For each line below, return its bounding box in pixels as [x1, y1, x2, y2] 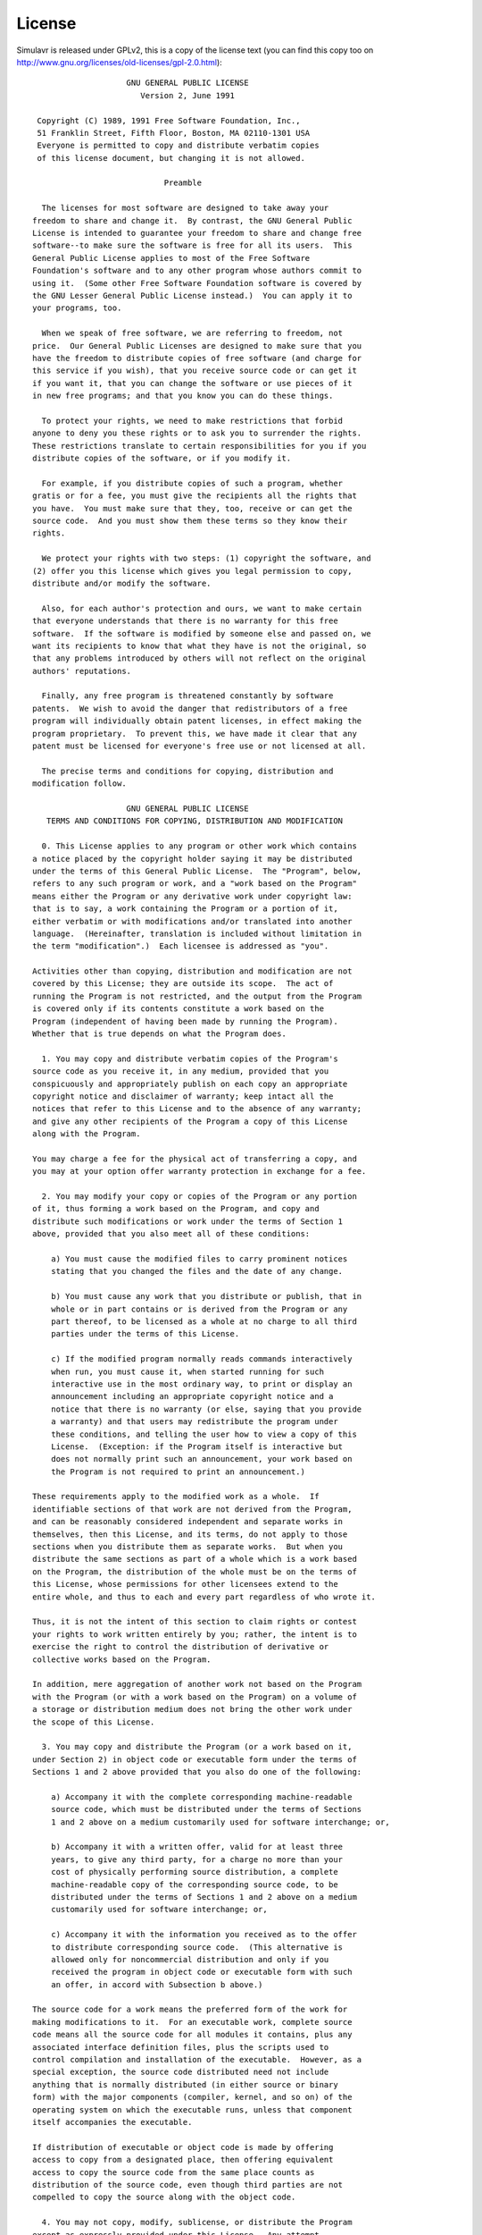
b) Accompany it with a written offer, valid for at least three [50, 1842, 344, 1852]
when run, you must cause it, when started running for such [50, 1366, 325, 1377]
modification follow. [32, 779, 127, 789]
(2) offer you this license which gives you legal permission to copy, [32, 566, 353, 576]
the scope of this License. [32, 1716, 155, 1727]
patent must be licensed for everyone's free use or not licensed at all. [32, 741, 367, 751]
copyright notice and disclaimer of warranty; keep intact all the [32, 1091, 334, 1101]
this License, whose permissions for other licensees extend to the [32, 1579, 338, 1590]
